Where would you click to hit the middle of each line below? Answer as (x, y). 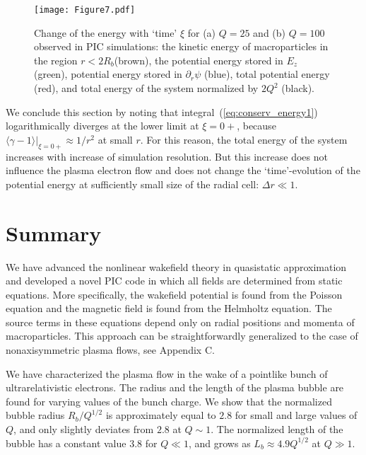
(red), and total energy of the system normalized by (146, 88)
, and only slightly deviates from (84, 429)
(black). (298, 88)
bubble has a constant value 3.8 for (82, 443)
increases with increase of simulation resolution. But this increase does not (167, 156)
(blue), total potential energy (267, 74)
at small (115, 139)
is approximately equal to (161, 415)
